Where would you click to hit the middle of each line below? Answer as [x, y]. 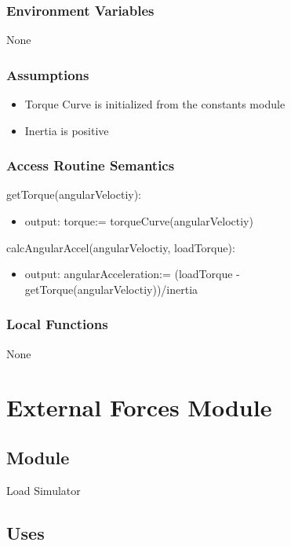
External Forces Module [139, 407]
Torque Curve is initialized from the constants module [155, 104]
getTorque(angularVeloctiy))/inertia [111, 289]
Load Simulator [44, 490]
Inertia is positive [67, 130]
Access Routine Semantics [91, 165]
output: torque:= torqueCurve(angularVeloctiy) [139, 221]
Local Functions [57, 324]
